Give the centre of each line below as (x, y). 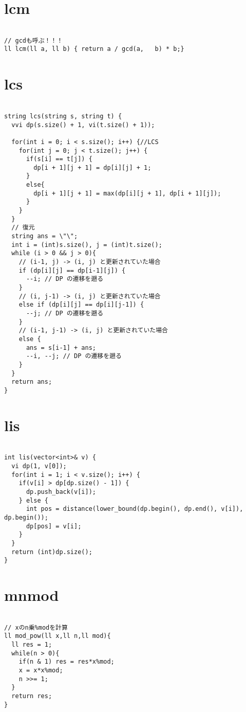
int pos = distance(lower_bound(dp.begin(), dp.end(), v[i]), (135, 509)
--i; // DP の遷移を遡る (65, 279)
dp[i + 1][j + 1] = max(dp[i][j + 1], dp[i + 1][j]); (127, 193)
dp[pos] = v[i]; (54, 526)
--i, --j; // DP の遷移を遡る (74, 356)
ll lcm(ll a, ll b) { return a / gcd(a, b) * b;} (94, 49)
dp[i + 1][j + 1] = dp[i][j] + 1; (92, 167)
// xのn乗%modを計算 (36, 627)
